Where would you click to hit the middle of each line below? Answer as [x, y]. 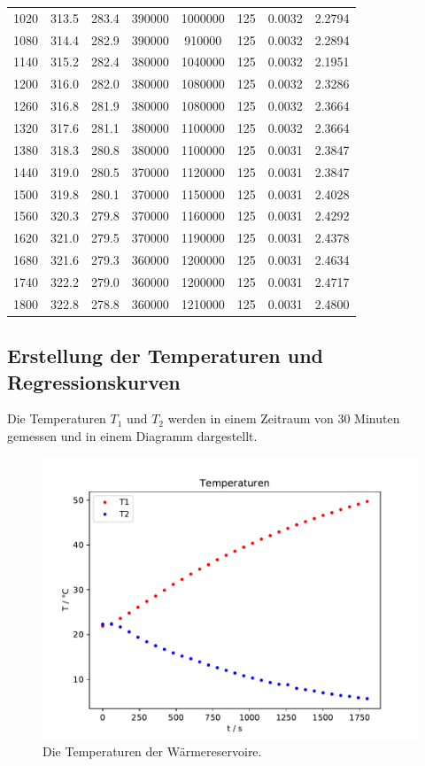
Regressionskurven [94, 381]
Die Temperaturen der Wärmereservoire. [152, 751]
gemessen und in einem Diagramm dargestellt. [132, 436]
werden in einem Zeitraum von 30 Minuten [284, 418]
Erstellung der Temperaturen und [166, 356]
